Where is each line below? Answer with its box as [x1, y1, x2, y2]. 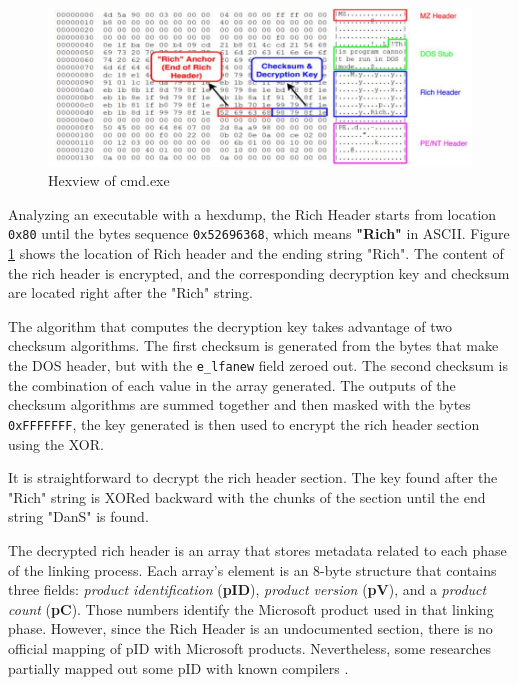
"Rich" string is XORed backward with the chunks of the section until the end [8, 486, 486, 507]
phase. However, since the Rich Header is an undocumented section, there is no [8, 618, 493, 639]
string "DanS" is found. [8, 506, 149, 527]
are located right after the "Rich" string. [8, 282, 254, 303]
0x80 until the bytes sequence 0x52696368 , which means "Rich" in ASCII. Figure [8, 223, 510, 244]
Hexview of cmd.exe [48, 170, 170, 191]
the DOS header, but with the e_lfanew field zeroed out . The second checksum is [8, 355, 508, 376]
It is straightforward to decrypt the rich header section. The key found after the [8, 467, 498, 488]
